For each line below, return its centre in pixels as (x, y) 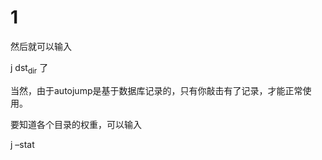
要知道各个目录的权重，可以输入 (76, 124)
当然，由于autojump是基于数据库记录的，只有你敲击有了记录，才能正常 (156, 90)
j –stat (22, 144)
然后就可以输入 (41, 46)
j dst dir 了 (29, 68)
